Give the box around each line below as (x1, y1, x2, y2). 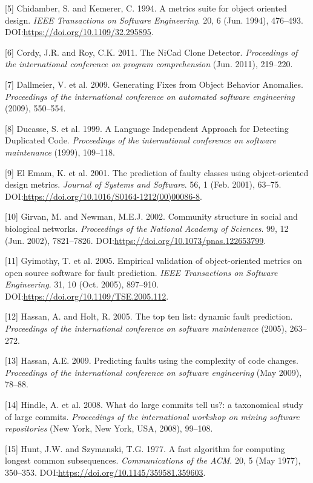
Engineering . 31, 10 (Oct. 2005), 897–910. (5, 278, 159, 291)
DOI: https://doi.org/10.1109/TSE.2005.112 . (5, 289, 169, 302)
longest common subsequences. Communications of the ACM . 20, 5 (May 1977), (5, 454, 301, 467)
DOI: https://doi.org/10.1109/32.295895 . (5, 25, 154, 38)
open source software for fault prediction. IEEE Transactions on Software (5, 266, 278, 278)
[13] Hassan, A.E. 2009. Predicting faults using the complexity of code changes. (5, 354, 298, 367)
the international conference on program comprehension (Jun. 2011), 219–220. (5, 57, 293, 70)
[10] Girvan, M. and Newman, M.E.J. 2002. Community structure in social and (5, 210, 298, 223)
